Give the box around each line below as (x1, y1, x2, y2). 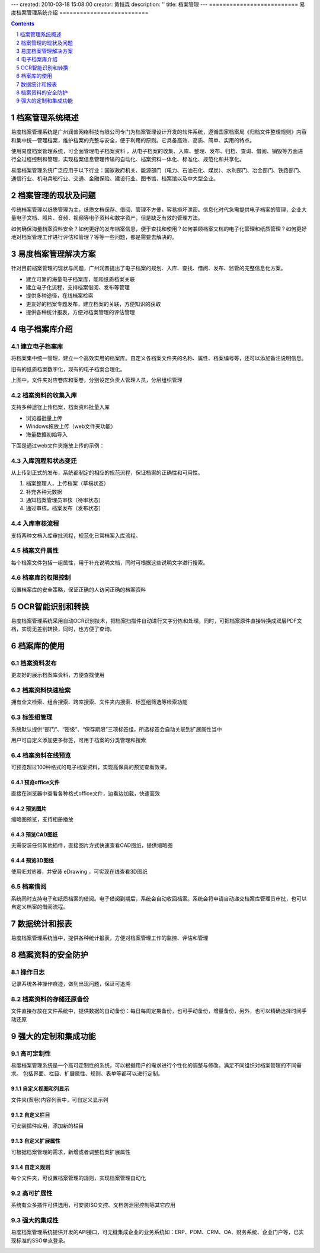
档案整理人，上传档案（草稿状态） (25, 480, 109, 487)
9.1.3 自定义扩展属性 (11, 1137, 60, 1145)
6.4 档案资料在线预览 (11, 751, 71, 759)
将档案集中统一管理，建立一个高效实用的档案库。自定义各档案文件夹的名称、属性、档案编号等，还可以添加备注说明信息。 (11, 354, 307, 362)
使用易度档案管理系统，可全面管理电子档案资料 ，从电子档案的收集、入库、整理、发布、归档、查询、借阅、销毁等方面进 (11, 147, 303, 154)
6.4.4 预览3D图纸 (11, 857, 54, 864)
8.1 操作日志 (11, 968, 45, 976)
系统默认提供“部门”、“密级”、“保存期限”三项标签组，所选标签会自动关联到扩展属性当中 (11, 725, 222, 733)
